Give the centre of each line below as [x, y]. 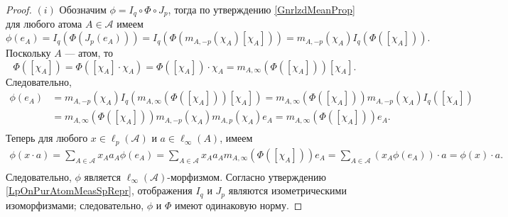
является [102, 176]
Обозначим [83, 9]
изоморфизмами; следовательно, [75, 205]
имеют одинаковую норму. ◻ [238, 205]
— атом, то [89, 53]
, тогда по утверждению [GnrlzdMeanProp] [261, 9]
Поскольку [28, 53]
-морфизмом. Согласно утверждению [247, 176]
